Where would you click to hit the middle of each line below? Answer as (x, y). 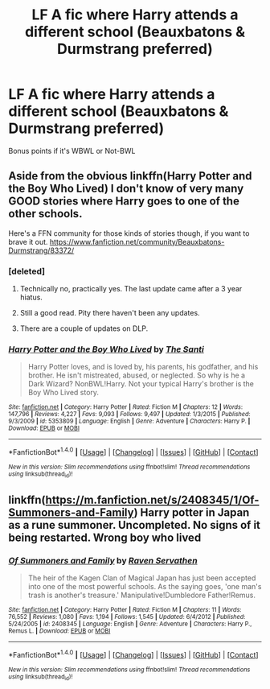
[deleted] (27, 271)
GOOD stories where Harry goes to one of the (124, 202)
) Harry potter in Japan (192, 512)
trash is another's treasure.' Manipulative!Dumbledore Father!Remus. (141, 595)
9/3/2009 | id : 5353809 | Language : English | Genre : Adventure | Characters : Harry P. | (129, 421)
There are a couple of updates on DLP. (84, 328)
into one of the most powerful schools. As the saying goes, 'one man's (145, 587)
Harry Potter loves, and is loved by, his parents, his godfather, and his (143, 367)
